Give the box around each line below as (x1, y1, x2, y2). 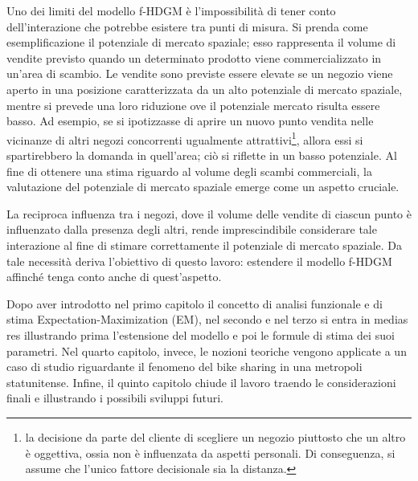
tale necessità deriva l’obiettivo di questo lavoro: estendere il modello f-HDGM (6, 252, 392, 269)
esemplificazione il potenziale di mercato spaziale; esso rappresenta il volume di (6, 34, 396, 51)
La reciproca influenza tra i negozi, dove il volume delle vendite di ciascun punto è (6, 205, 412, 222)
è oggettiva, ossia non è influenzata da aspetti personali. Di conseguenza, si (25, 444, 395, 461)
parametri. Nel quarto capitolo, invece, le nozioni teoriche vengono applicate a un (6, 342, 407, 359)
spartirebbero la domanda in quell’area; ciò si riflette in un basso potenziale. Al (6, 147, 397, 163)
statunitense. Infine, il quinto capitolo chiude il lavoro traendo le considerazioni (6, 373, 396, 390)
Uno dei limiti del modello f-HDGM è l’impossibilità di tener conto (6, 2, 336, 18)
